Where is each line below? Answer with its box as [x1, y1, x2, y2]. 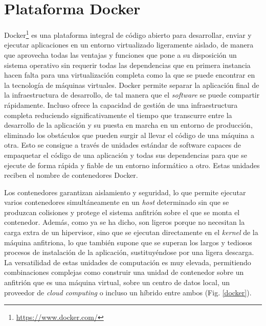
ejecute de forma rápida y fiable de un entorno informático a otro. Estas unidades [4, 159, 260, 170]
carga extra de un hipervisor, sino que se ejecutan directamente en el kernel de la [4, 227, 258, 238]
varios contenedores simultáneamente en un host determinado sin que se [4, 197, 229, 207]
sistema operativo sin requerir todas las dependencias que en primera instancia [4, 59, 251, 70]
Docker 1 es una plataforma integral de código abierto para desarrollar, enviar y [4, 28, 252, 40]
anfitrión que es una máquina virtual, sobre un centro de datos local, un [4, 277, 230, 288]
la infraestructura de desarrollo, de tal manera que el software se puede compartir [4, 89, 260, 100]
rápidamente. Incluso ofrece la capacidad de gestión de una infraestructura [4, 99, 238, 110]
